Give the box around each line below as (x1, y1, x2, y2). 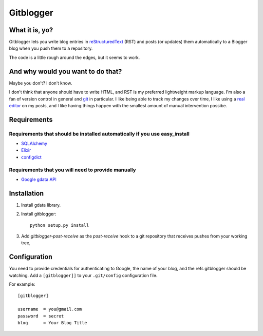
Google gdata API (21, 177, 57, 182)
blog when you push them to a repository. (9, 45, 93, 51)
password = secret (18, 313, 64, 319)
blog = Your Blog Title (18, 320, 87, 326)
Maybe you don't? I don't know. (9, 80, 73, 86)
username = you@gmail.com (18, 306, 82, 312)
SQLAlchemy (21, 140, 48, 146)
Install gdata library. (21, 202, 61, 208)
